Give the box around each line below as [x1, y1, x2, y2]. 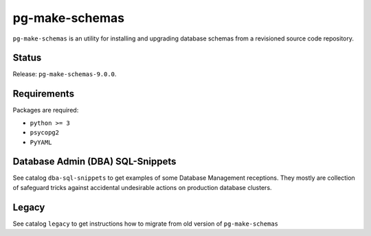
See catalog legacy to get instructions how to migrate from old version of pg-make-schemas [12, 220, 278, 228]
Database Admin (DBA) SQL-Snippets [12, 156, 177, 167]
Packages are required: [12, 106, 79, 115]
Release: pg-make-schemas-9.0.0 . [12, 70, 117, 78]
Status [12, 52, 42, 64]
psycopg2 [30, 129, 60, 137]
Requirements [12, 88, 75, 99]
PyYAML [30, 138, 52, 146]
